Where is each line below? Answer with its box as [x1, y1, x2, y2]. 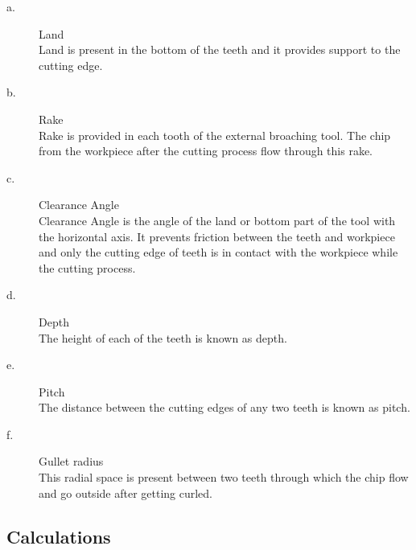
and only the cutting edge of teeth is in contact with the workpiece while [39, 244, 398, 261]
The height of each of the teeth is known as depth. [39, 329, 287, 346]
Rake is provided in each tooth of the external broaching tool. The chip [39, 126, 391, 143]
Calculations [6, 523, 111, 548]
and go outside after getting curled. [39, 484, 213, 501]
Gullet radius [39, 453, 104, 470]
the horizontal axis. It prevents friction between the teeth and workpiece [39, 228, 395, 244]
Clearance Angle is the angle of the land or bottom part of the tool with [39, 211, 396, 228]
